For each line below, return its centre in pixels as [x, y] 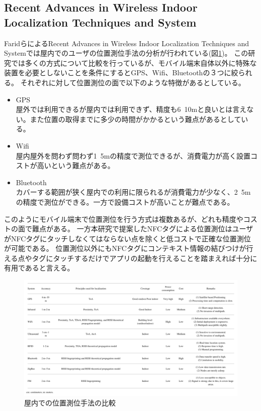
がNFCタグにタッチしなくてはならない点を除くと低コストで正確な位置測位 [127, 238]
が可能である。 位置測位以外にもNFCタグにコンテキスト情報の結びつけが [125, 248]
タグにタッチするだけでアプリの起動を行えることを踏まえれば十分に [145, 258]
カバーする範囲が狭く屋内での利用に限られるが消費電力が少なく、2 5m [133, 192]
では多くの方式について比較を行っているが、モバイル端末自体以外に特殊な [134, 62]
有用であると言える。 [39, 268]
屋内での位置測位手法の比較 [70, 403]
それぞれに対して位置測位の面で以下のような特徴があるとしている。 [133, 82]
